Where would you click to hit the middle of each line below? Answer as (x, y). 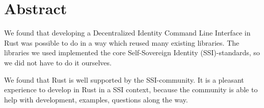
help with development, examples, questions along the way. (96, 99)
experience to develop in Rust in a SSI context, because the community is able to (131, 89)
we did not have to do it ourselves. (58, 62)
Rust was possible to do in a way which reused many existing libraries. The (122, 42)
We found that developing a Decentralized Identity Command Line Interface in (127, 33)
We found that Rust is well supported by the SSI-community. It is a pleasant (124, 79)
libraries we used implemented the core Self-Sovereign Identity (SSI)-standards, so (132, 52)
